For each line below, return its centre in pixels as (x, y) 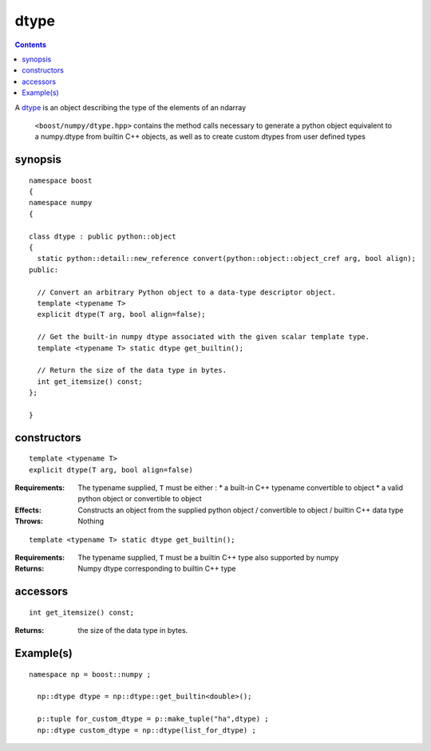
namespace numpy (61, 203)
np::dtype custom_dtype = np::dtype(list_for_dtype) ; (147, 730)
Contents (31, 45)
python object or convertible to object (140, 499)
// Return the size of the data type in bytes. (132, 370)
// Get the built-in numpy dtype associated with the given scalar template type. (204, 337)
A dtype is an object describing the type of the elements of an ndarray (130, 107)
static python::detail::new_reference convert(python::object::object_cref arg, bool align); (227, 259)
